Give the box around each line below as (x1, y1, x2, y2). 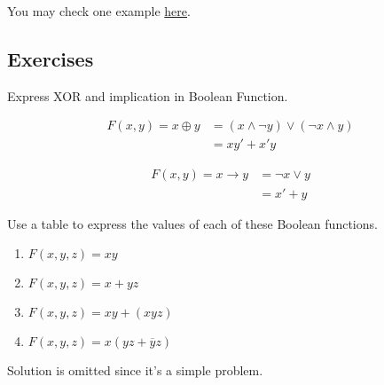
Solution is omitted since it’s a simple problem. (7, 361, 263, 380)
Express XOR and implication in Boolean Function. (7, 86, 288, 105)
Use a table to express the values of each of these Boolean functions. (7, 214, 378, 232)
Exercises (7, 44, 94, 72)
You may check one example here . (7, 2, 191, 20)
